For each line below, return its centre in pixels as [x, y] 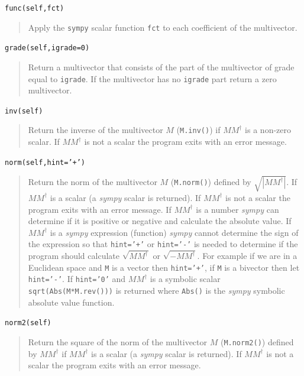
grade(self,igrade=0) [47, 48]
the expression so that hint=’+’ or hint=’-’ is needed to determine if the [163, 244]
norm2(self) [28, 323]
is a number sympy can [237, 209]
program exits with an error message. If [100, 209]
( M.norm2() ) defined [257, 342]
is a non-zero [268, 130]
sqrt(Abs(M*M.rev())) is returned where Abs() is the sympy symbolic [156, 291]
